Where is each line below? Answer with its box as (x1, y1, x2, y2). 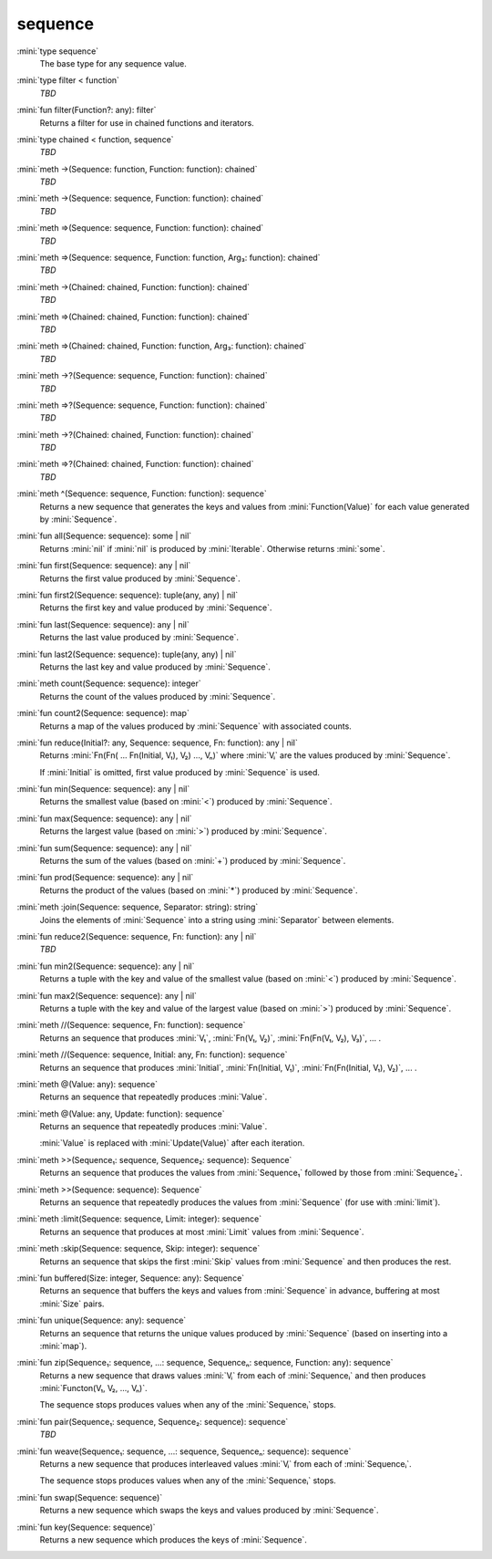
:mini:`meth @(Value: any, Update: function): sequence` (16, 1108, 225, 1119)
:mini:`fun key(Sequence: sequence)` (16, 1522, 156, 1533)
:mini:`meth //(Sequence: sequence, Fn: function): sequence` (16, 1020, 246, 1031)
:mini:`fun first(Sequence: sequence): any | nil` (16, 560, 191, 571)
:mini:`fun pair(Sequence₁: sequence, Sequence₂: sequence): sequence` (16, 1416, 289, 1427)
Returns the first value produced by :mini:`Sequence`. (39, 573, 241, 584)
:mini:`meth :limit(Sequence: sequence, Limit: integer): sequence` (16, 1213, 262, 1224)
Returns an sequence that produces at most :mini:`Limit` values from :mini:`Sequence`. (39, 1226, 364, 1237)
